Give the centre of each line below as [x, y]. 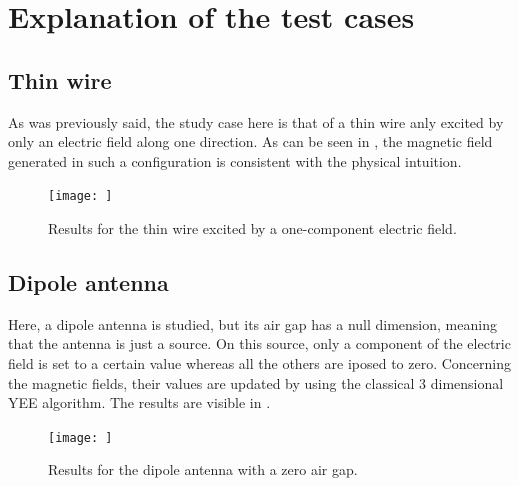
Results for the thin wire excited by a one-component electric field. [252, 228]
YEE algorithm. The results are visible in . [139, 402]
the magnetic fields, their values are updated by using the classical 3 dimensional [256, 382]
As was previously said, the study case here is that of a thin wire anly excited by [256, 121]
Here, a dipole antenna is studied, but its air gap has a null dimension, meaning [252, 323]
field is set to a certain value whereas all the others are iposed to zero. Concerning [260, 363]
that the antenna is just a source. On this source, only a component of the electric [259, 343]
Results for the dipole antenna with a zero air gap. [203, 469]
